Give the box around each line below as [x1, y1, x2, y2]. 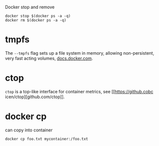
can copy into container [5, 127, 53, 133]
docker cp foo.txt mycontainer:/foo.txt [5, 136, 89, 141]
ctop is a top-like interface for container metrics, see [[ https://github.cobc [5, 88, 154, 94]
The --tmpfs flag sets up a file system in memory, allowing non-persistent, [5, 50, 155, 56]
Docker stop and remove [5, 4, 55, 10]
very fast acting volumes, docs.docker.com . [5, 55, 93, 61]
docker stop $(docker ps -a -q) [5, 14, 71, 19]
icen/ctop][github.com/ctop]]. [5, 94, 65, 100]
